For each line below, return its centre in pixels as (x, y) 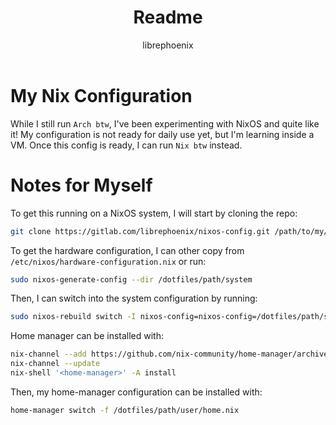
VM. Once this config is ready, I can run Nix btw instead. (126, 145)
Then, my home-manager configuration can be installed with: (136, 392)
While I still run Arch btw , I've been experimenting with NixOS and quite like (165, 123)
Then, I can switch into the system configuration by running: (134, 298)
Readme (168, 17)
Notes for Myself (81, 185)
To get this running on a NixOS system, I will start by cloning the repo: (154, 213)
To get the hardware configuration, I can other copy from (127, 250)
